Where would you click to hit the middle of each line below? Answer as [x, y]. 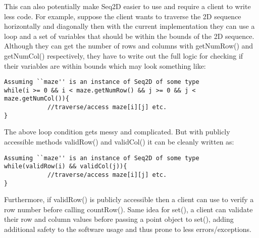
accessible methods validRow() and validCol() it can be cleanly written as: [119, 142]
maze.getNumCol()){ [37, 99]
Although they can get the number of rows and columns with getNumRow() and [129, 46]
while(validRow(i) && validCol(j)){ [66, 166]
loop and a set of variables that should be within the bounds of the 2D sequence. [129, 36]
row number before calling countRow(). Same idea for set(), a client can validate [128, 209]
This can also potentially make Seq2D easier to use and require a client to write [127, 6]
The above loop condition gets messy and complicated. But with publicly [117, 132]
